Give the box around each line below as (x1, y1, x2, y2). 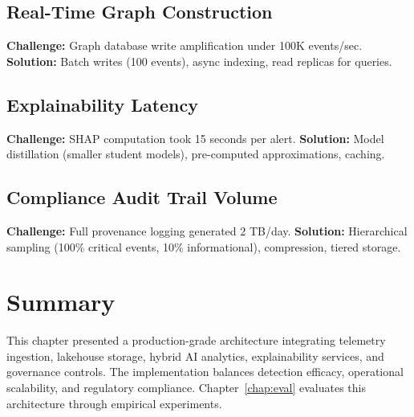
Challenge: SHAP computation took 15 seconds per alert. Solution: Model (6, 129, 384, 146)
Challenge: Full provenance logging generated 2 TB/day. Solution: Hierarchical (6, 222, 408, 239)
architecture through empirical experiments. (6, 395, 222, 411)
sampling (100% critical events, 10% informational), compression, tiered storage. (6, 238, 401, 255)
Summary (6, 285, 116, 318)
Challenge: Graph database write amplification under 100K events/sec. (6, 37, 363, 54)
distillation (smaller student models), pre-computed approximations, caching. (6, 145, 385, 162)
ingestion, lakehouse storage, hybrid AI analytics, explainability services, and (6, 347, 384, 364)
